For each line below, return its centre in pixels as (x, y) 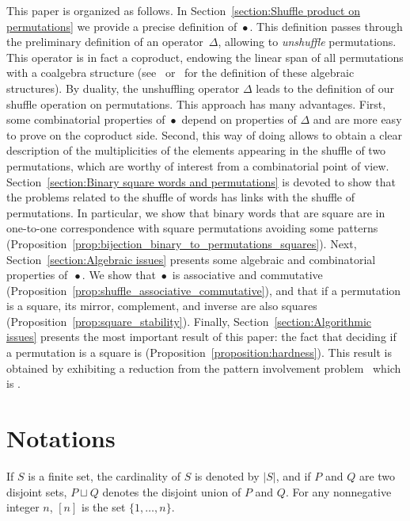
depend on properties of (239, 119)
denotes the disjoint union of (172, 491)
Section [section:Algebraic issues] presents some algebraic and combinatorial (191, 259)
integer (23, 507)
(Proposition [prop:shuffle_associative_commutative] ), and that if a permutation (204, 290)
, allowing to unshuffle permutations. (307, 42)
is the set (104, 507)
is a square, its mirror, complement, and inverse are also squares (162, 306)
